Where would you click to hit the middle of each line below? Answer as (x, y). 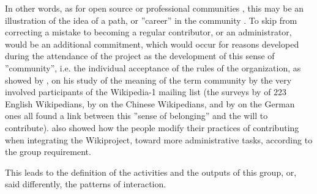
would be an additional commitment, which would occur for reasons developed (152, 44)
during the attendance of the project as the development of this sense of (140, 56)
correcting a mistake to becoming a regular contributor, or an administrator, (148, 32)
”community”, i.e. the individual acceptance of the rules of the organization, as (153, 67)
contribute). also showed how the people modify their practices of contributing (152, 127)
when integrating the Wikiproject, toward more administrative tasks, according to (159, 139)
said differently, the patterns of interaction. (86, 184)
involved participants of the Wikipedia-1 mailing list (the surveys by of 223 (146, 92)
